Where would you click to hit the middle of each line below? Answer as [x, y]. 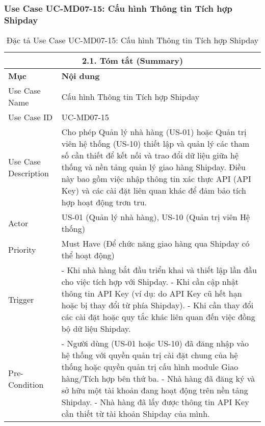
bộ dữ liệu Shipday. [96, 329]
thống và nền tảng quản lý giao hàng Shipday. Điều [153, 167]
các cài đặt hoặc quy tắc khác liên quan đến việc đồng [158, 317]
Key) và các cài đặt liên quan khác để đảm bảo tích [154, 191]
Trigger [21, 299]
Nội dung [81, 76]
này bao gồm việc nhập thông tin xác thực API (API [156, 179]
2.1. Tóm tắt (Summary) [132, 61]
